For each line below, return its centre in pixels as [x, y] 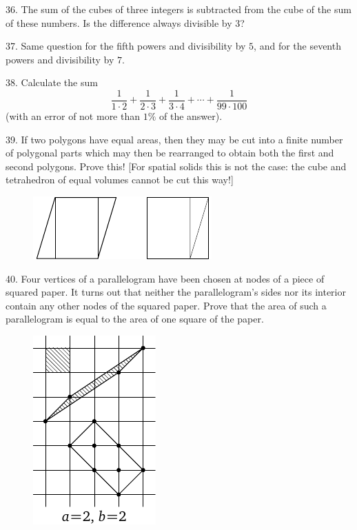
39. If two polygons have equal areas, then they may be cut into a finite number [174, 139]
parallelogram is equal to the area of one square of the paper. [135, 319]
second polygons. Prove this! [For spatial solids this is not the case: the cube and [176, 166]
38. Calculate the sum [52, 82]
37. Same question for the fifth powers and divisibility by [126, 46]
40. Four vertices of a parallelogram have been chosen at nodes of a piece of [165, 278]
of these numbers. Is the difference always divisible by [119, 22]
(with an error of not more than [73, 116]
